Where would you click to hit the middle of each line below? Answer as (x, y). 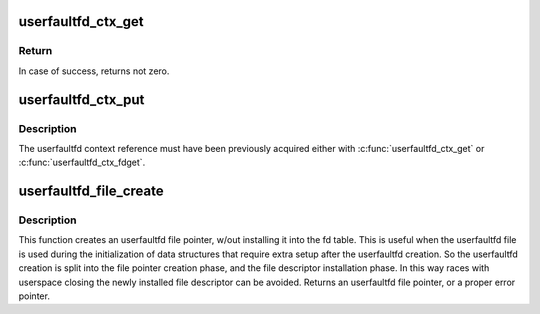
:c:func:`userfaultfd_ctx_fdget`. (82, 162)
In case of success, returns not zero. (94, 71)
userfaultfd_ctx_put (81, 99)
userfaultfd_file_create (91, 191)
